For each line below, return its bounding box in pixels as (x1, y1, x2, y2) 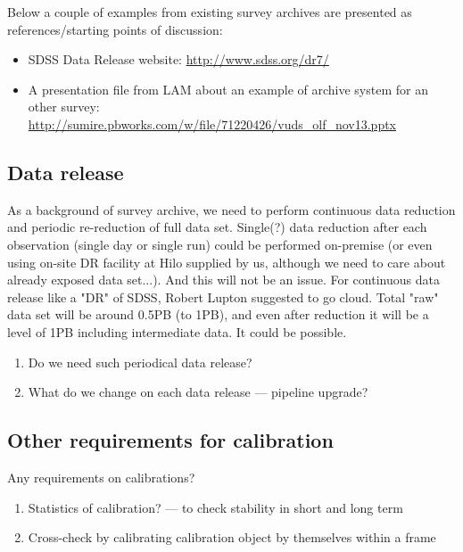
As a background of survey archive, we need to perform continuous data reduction (7, 200, 456, 218)
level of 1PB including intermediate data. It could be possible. (7, 322, 347, 341)
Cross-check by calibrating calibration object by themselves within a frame (28, 528, 436, 547)
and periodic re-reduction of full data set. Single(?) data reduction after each (7, 218, 427, 236)
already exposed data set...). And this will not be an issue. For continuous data (7, 270, 440, 289)
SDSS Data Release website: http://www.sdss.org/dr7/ (28, 50, 329, 69)
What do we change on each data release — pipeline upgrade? (28, 383, 368, 401)
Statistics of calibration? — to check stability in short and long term (28, 498, 403, 516)
